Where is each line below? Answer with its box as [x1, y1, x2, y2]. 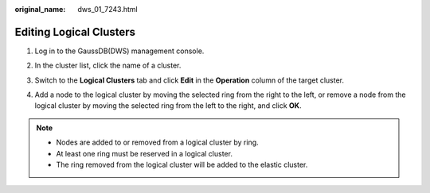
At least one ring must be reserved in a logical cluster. [56, 149, 233, 158]
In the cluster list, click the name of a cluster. [34, 60, 182, 71]
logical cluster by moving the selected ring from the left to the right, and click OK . [34, 101, 302, 110]
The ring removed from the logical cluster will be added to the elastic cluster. [56, 160, 308, 170]
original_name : [14, 5, 66, 14]
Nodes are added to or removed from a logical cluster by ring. [56, 137, 259, 147]
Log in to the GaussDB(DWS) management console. [34, 46, 205, 56]
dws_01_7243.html [77, 5, 139, 14]
